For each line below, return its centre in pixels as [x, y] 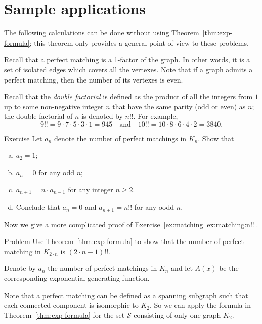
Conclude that [38, 207]
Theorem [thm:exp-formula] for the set [64, 315]
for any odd [57, 172]
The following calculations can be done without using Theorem [102, 33]
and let [182, 268]
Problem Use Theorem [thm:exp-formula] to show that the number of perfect [124, 241]
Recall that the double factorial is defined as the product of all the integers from [128, 96]
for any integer [91, 189]
